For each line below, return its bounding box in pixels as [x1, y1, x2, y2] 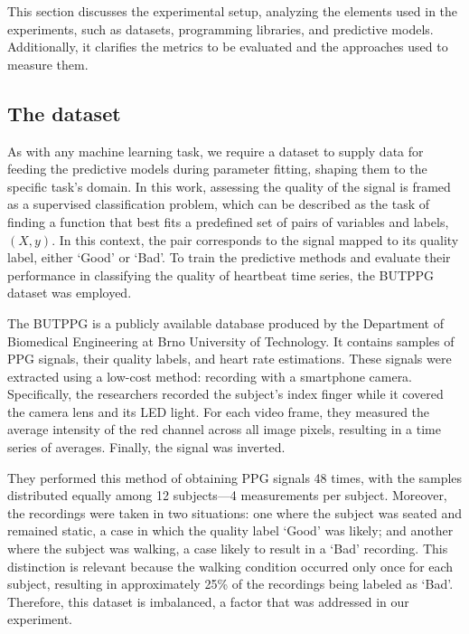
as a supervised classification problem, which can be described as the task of [7, 194, 429, 213]
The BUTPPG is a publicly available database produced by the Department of [7, 313, 444, 332]
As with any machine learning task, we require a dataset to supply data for [7, 141, 424, 160]
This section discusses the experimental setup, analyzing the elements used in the [7, 2, 458, 20]
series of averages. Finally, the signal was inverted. [7, 438, 286, 457]
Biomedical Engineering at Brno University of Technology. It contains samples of [7, 331, 455, 350]
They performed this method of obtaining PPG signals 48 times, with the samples [7, 468, 463, 487]
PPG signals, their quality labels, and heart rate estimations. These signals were [7, 349, 452, 368]
